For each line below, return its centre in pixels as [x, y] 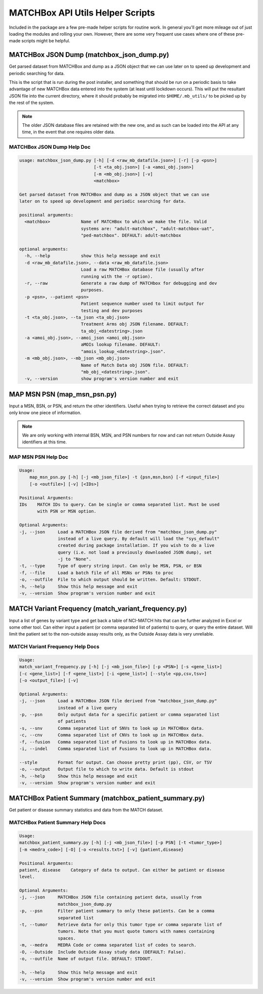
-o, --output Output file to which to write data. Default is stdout [107, 769]
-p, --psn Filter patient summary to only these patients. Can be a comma [117, 911]
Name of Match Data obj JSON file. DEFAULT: [135, 365]
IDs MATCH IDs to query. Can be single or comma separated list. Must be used [120, 504]
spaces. [67, 938]
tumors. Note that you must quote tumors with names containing [136, 931]
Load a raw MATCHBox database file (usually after [142, 270]
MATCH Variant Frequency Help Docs [54, 647]
